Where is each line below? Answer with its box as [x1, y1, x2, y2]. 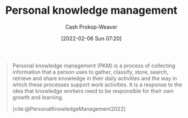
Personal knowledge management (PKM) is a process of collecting [12, 62, 176, 69]
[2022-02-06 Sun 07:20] [60, 35, 122, 42]
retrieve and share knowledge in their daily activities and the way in [12, 74, 177, 82]
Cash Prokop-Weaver [65, 23, 118, 30]
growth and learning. [12, 94, 64, 101]
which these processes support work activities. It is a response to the [12, 81, 183, 88]
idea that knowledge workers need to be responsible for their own [12, 87, 174, 94]
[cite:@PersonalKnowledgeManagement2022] [12, 105, 126, 112]
